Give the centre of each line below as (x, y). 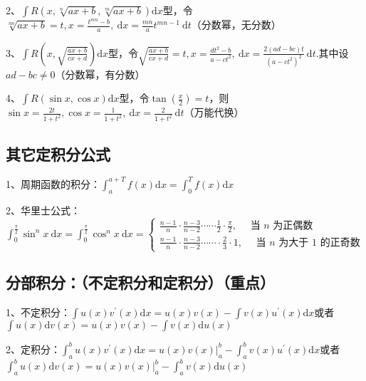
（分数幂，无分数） (236, 24)
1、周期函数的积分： (53, 183)
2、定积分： (33, 349)
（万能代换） (214, 112)
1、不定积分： (38, 312)
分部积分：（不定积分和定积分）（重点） (140, 282)
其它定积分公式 (58, 153)
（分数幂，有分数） (100, 74)
